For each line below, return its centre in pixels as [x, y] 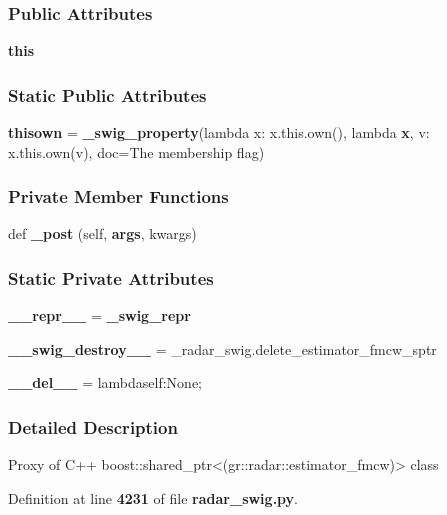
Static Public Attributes [107, 94]
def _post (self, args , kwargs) [102, 233]
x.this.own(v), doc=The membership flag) [136, 151]
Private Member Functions [118, 196]
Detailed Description [93, 426]
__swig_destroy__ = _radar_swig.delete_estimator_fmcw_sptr [222, 348]
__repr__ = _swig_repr [99, 315]
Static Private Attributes [111, 277]
